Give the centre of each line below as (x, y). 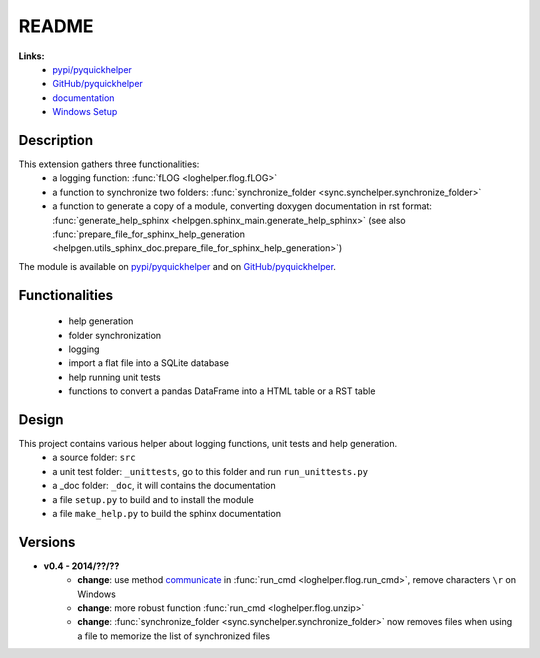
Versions (47, 541)
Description (56, 140)
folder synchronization (115, 335)
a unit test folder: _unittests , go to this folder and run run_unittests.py (210, 471)
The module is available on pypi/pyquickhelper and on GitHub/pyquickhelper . (177, 266)
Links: (31, 56)
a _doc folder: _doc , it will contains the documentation (164, 486)
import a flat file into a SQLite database (149, 363)
